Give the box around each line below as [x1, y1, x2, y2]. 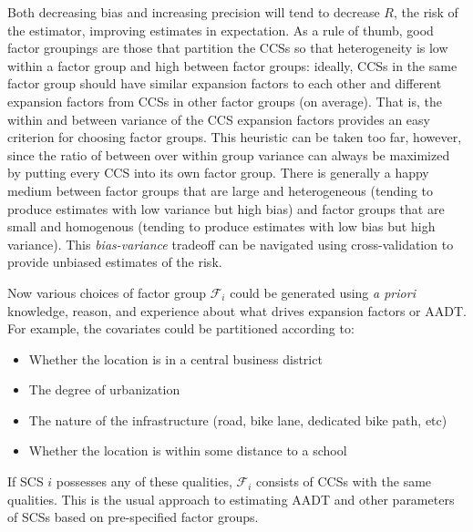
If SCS [7, 472, 44, 491]
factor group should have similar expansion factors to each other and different [7, 74, 442, 93]
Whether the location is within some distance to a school [28, 441, 347, 460]
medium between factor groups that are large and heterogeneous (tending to [7, 180, 434, 199]
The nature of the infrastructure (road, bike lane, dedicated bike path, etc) [28, 410, 447, 429]
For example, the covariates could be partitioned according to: [7, 319, 355, 338]
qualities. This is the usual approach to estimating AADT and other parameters [7, 489, 455, 508]
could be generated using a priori [230, 282, 416, 302]
